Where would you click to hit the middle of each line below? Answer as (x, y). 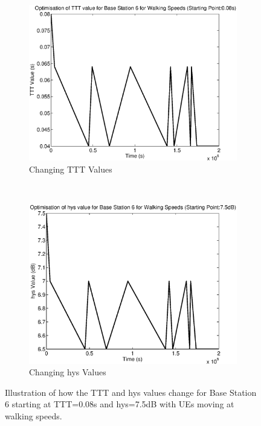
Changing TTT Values (71, 169)
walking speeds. (34, 415)
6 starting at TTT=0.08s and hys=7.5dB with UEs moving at (120, 404)
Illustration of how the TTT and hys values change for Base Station (131, 392)
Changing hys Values (68, 372)
